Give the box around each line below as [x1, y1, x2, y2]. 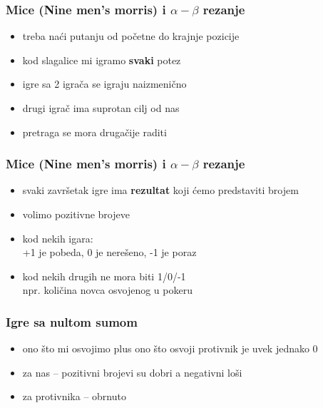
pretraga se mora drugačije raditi [22, 124, 167, 139]
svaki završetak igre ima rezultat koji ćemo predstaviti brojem [22, 183, 299, 198]
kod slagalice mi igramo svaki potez [22, 52, 181, 67]
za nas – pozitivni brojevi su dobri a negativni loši [22, 364, 242, 379]
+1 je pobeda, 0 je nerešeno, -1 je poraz [22, 245, 197, 260]
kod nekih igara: [22, 230, 93, 245]
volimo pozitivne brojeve [22, 207, 130, 221]
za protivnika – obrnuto [22, 389, 126, 404]
